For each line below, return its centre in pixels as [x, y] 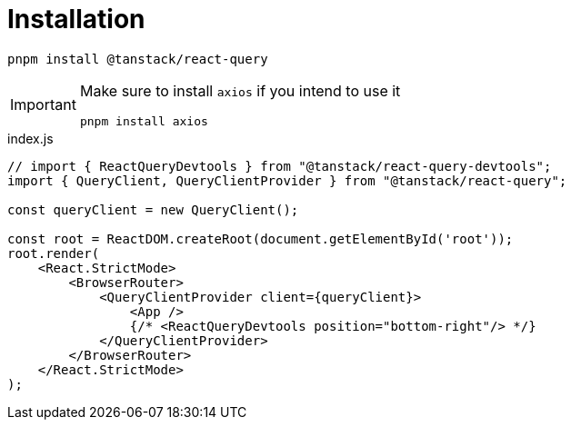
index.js [30, 138]
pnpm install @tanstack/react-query [138, 59]
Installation [76, 19]
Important [43, 105]
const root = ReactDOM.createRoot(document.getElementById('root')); [260, 238]
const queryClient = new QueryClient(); [153, 209]
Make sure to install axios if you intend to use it [240, 90]
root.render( [54, 253]
